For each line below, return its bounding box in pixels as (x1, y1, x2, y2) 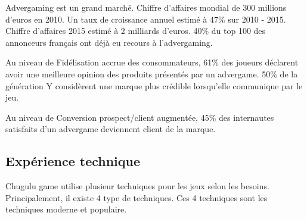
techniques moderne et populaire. (5, 203, 127, 215)
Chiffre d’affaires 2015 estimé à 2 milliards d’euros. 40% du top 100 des (5, 24, 266, 37)
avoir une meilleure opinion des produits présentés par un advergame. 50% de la (5, 67, 298, 80)
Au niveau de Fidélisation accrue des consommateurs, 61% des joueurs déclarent (5, 56, 299, 68)
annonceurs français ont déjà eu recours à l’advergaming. (5, 36, 213, 48)
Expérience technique (5, 152, 141, 170)
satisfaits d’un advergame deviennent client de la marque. (5, 123, 216, 135)
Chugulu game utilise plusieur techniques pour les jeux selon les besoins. (5, 180, 269, 192)
